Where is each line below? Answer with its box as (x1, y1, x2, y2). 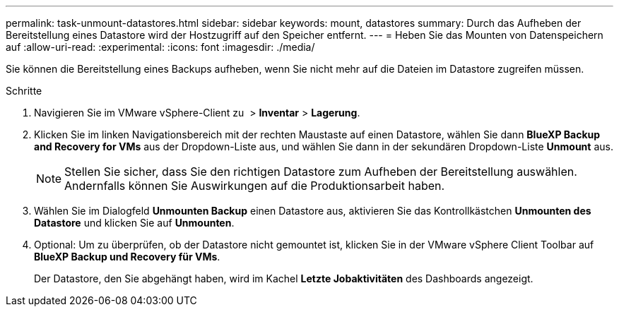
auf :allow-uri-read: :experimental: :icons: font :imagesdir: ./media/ (6, 41, 315, 53)
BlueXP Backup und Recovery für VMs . (34, 251, 220, 263)
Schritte (6, 85, 42, 97)
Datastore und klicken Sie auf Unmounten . (34, 217, 235, 229)
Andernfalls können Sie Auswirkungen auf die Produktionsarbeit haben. (64, 179, 445, 193)
